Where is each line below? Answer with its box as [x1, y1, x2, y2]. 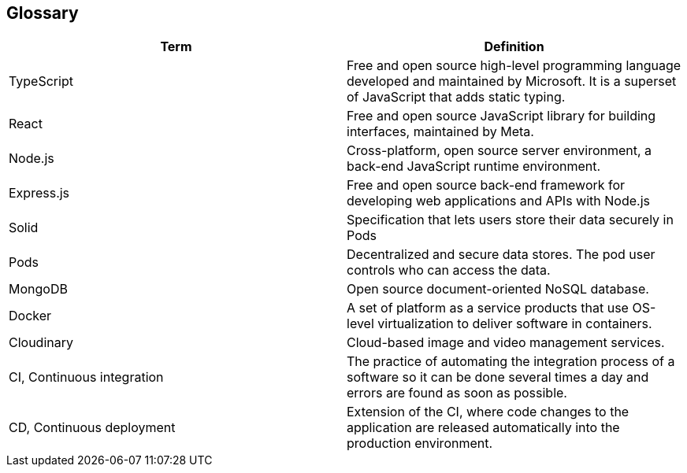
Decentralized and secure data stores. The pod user [347, 246, 655, 263]
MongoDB [9, 281, 68, 297]
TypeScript [9, 73, 73, 90]
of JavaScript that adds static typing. [347, 89, 566, 105]
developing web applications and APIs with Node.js [347, 193, 650, 209]
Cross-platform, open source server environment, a [347, 142, 652, 159]
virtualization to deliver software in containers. [377, 316, 652, 332]
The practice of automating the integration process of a [347, 353, 675, 370]
